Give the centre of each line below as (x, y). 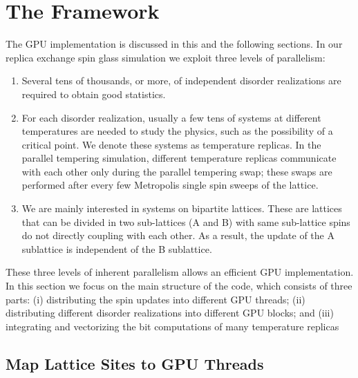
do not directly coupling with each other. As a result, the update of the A (178, 235)
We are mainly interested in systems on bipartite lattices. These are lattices (182, 208)
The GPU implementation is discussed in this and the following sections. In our (174, 44)
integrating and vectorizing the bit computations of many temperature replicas (172, 326)
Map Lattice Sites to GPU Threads (135, 363)
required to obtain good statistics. (94, 94)
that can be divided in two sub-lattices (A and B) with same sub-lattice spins (186, 221)
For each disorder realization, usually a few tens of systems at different (171, 117)
